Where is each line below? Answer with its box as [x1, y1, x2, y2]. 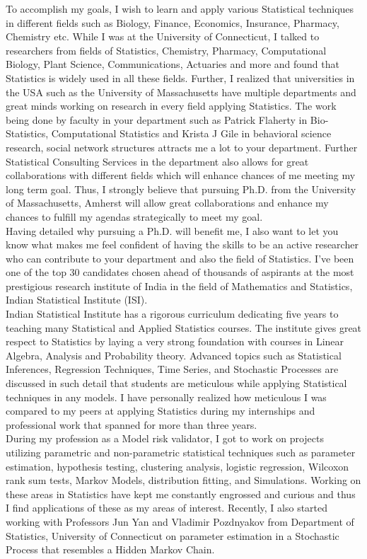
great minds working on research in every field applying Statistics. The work [6, 98, 337, 113]
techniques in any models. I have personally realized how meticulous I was [6, 389, 327, 404]
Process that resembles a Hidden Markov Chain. [6, 542, 215, 557]
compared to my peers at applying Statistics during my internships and [6, 403, 315, 418]
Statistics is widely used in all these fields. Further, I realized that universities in [6, 70, 355, 85]
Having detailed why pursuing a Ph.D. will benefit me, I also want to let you [6, 223, 339, 238]
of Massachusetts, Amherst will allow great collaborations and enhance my [6, 195, 329, 210]
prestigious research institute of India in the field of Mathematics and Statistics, [6, 278, 353, 293]
